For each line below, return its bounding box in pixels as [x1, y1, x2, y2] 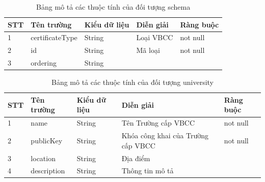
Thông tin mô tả [121, 165, 174, 176]
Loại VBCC [136, 32, 173, 43]
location [31, 153, 56, 163]
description [31, 165, 65, 176]
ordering [31, 57, 57, 68]
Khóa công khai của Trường [121, 130, 209, 141]
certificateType [31, 32, 77, 43]
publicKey [31, 135, 63, 145]
